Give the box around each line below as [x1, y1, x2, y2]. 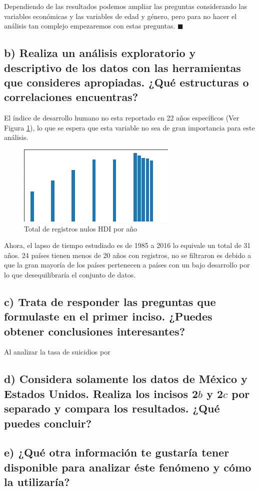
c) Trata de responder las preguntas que [4, 293, 216, 309]
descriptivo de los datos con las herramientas [4, 59, 241, 75]
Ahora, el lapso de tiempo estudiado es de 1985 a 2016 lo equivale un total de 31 [4, 240, 251, 250]
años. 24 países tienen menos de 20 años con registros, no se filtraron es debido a [4, 249, 251, 260]
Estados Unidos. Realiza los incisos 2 [4, 385, 198, 401]
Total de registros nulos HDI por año [24, 223, 137, 233]
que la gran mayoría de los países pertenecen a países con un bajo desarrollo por [4, 259, 250, 270]
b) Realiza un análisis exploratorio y [4, 45, 196, 60]
